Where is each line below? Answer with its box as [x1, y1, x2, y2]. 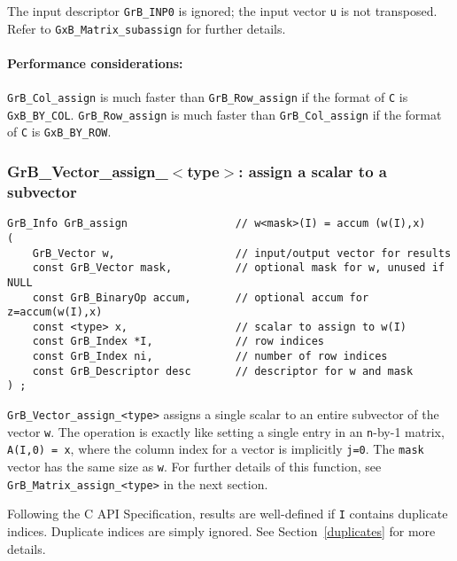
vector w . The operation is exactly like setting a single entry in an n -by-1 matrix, [7, 422, 445, 440]
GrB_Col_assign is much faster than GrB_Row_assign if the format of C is [7, 88, 408, 106]
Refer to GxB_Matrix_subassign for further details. [7, 19, 286, 37]
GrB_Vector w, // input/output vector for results [32, 246, 452, 260]
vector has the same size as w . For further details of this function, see [7, 457, 382, 476]
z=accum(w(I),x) [7, 306, 103, 319]
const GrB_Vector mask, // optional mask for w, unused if [32, 261, 445, 275]
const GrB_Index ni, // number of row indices [32, 350, 388, 363]
